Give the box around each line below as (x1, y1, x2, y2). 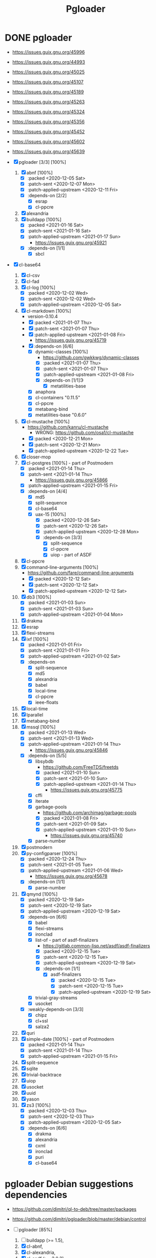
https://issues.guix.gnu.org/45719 (35, 337, 107, 343)
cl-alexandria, (26, 1249, 56, 1255)
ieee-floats (35, 699, 59, 706)
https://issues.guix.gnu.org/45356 (12, 119, 85, 125)
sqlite (26, 1066, 38, 1072)
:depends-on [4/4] (27, 488, 67, 494)
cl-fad (26, 278, 40, 284)
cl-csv (26, 272, 40, 278)
